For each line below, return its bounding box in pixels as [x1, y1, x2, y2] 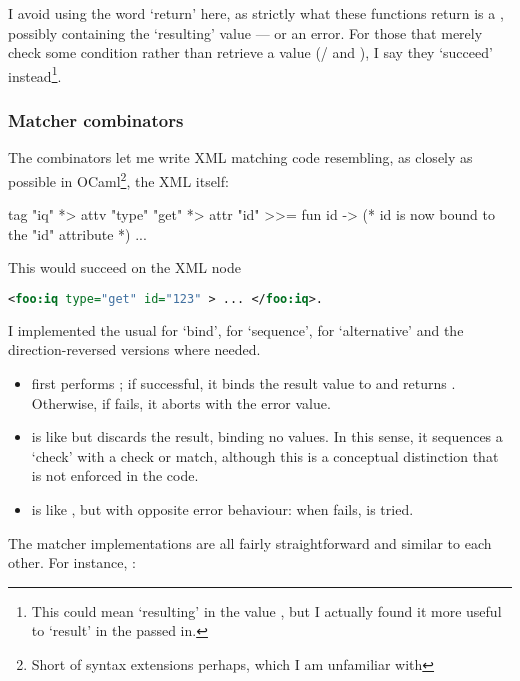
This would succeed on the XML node [8, 257, 241, 278]
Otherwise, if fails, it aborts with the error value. [31, 392, 331, 413]
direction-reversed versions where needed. [8, 339, 261, 360]
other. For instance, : [8, 552, 136, 573]
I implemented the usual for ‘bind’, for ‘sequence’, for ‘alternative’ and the [8, 319, 464, 340]
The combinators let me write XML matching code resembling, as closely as [8, 147, 473, 168]
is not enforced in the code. [31, 465, 199, 486]
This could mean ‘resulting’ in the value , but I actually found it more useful [31, 600, 502, 621]
